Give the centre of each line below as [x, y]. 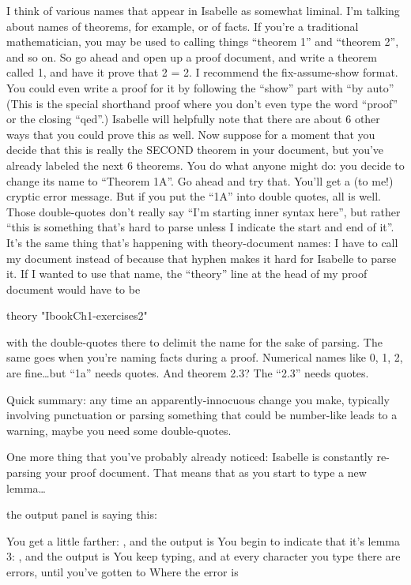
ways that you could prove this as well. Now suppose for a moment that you [191, 134]
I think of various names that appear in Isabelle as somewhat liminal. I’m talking [203, 10]
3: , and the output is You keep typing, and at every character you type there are [204, 556]
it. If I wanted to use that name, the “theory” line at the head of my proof [187, 274]
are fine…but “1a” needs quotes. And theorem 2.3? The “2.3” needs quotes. [188, 373]
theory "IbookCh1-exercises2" [77, 315]
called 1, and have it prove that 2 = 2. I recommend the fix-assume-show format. [202, 72]
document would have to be [74, 289]
